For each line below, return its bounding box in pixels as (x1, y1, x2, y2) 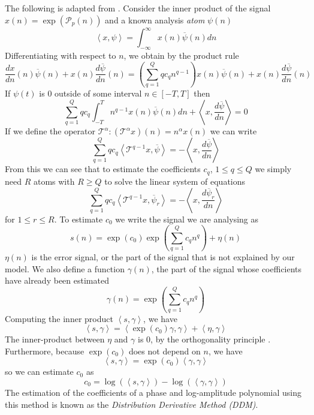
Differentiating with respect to (5, 49, 116, 61)
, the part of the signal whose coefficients (151, 262, 302, 275)
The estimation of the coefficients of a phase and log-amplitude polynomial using (5, 386, 301, 399)
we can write (210, 125, 257, 137)
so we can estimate (5, 365, 74, 378)
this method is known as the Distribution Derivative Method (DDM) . (5, 398, 258, 410)
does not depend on (128, 344, 201, 357)
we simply (255, 163, 292, 175)
